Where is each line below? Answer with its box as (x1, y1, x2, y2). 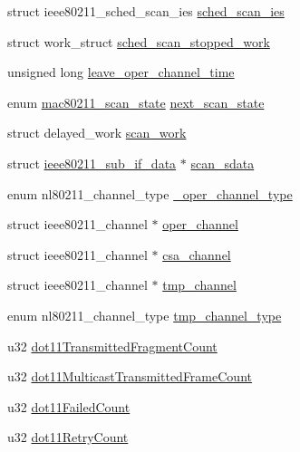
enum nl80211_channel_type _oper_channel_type (7, 184, 293, 203)
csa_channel (162, 245, 231, 264)
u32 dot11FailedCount (7, 397, 131, 416)
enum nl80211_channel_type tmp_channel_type (7, 305, 282, 324)
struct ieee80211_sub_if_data (7, 153, 177, 172)
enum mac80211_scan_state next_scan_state (7, 92, 265, 111)
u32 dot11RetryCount (7, 428, 129, 447)
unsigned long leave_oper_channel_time (7, 63, 235, 82)
